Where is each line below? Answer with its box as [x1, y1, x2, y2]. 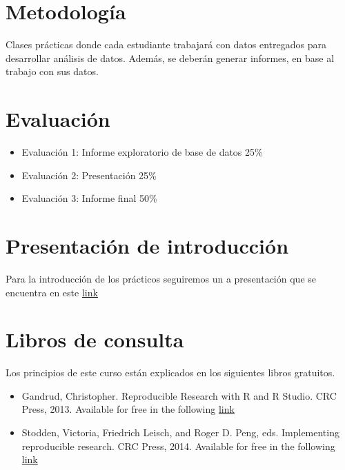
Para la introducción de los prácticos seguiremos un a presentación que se [6, 271, 316, 285]
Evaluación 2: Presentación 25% [21, 167, 157, 182]
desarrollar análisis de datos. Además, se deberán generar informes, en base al [6, 50, 335, 65]
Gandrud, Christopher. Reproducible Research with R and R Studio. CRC [21, 388, 337, 402]
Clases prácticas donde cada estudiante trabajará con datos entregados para [6, 37, 326, 52]
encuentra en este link [6, 285, 98, 299]
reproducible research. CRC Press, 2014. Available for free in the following [21, 438, 335, 453]
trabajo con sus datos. [6, 64, 99, 79]
